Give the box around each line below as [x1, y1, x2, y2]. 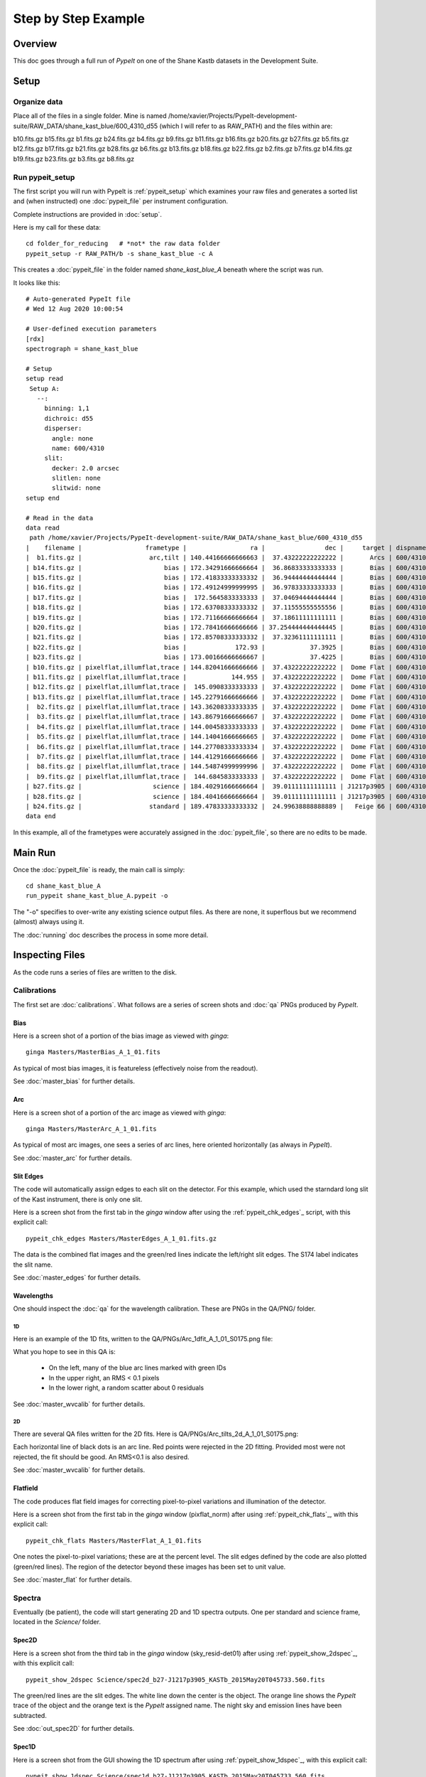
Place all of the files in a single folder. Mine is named [13, 112, 167, 120]
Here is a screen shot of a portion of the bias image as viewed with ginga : [13, 1031, 229, 1041]
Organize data [13, 97, 63, 107]
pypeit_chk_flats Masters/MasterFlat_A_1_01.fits [26, 1536, 202, 1545]
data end [26, 812, 56, 820]
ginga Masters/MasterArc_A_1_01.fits [26, 1125, 158, 1133]
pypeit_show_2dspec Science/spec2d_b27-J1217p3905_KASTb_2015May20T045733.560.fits [26, 1675, 326, 1684]
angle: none [52, 434, 94, 442]
